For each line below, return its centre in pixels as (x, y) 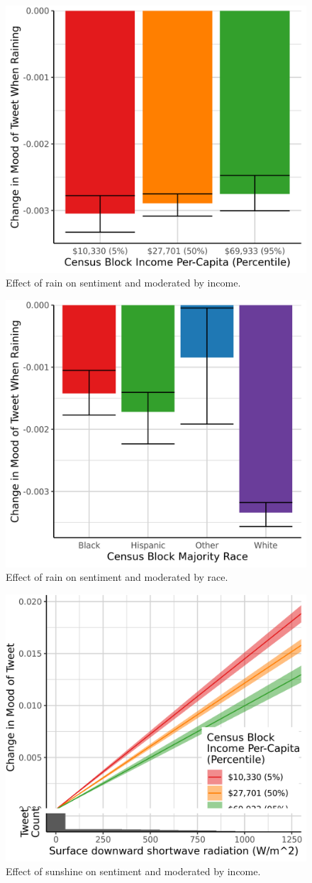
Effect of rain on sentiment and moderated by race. (117, 577)
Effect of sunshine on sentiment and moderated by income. (133, 871)
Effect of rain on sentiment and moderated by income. (123, 283)
